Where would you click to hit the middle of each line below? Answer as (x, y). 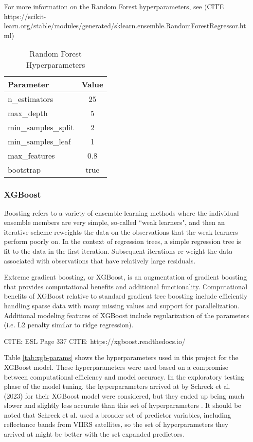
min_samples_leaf (39, 141)
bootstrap (24, 170)
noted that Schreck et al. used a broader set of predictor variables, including (117, 414)
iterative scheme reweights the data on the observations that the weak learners (121, 231)
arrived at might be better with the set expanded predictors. (94, 434)
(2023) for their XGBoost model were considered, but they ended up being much (124, 395)
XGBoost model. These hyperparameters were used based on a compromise (116, 367)
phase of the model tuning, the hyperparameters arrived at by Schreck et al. (117, 386)
